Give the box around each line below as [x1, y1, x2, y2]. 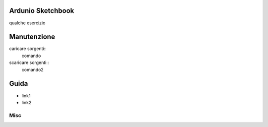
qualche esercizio [9, 20, 46, 26]
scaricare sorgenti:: [9, 60, 49, 65]
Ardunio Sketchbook [9, 6, 74, 15]
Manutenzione [9, 33, 56, 41]
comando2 [21, 66, 44, 72]
